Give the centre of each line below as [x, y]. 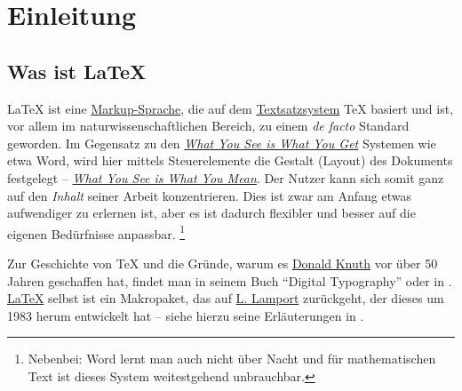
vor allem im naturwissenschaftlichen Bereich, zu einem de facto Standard [208, 126]
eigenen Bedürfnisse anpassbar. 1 [96, 232]
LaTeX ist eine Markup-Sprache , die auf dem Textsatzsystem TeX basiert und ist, [231, 108]
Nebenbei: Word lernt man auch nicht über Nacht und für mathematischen [232, 359]
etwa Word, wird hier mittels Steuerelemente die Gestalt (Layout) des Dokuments [230, 160]
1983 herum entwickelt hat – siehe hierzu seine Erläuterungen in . [186, 315]
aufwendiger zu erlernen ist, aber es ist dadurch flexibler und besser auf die [211, 213]
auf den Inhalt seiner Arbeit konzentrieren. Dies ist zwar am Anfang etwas [209, 195]
